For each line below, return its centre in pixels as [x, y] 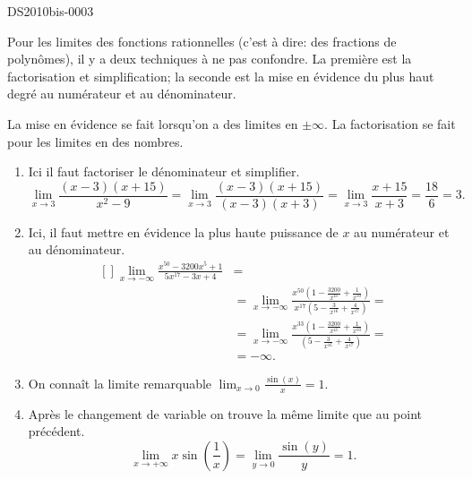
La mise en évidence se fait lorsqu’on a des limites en [153, 123]
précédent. [56, 431]
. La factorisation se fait [390, 123]
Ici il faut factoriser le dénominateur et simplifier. [164, 171]
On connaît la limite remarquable [120, 383]
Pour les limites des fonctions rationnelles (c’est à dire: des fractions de [202, 41]
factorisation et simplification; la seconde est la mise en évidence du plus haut [221, 76]
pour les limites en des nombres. [95, 141]
